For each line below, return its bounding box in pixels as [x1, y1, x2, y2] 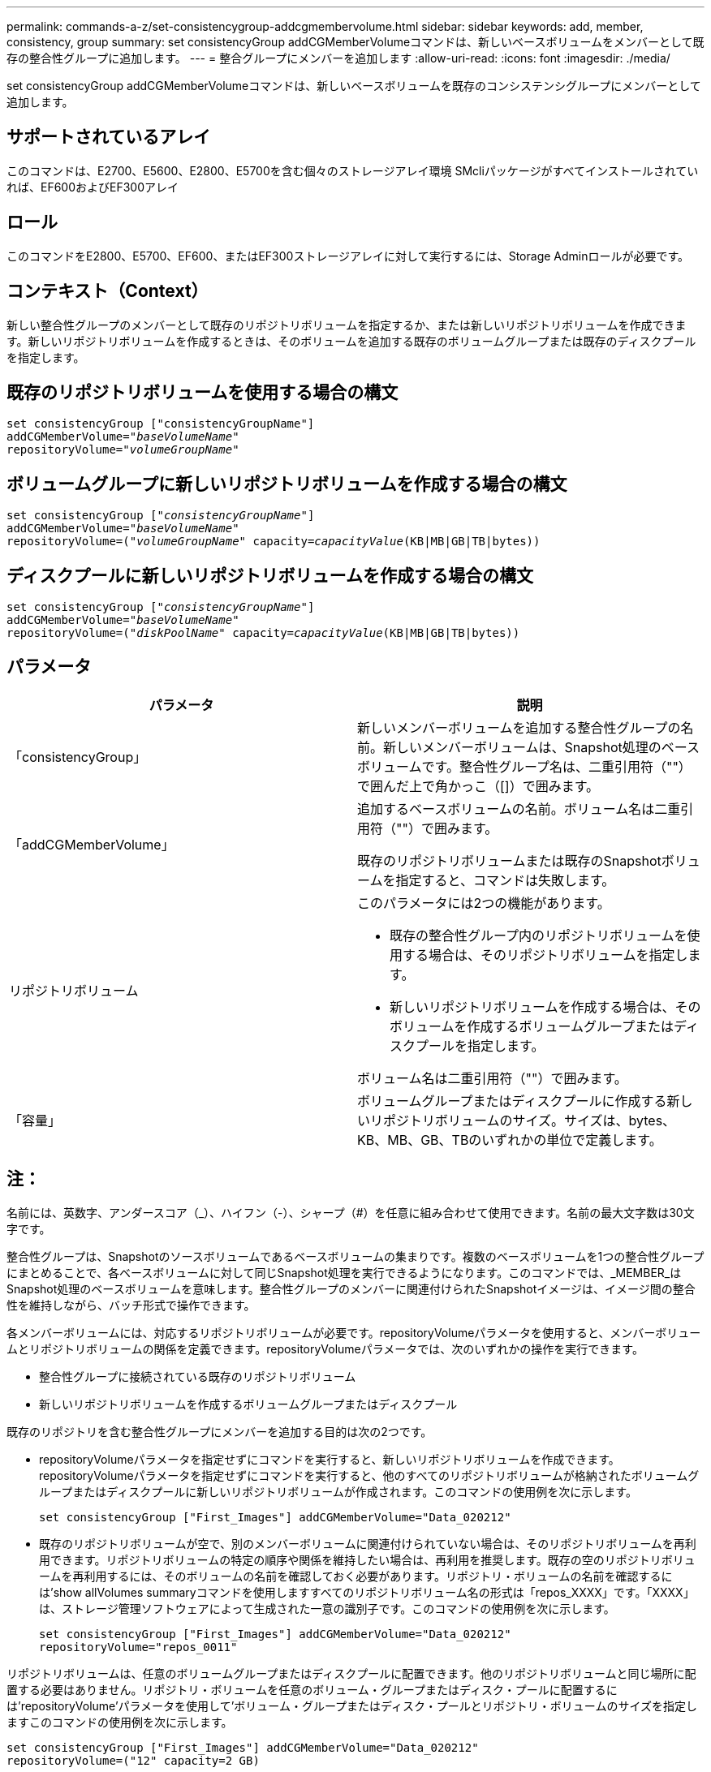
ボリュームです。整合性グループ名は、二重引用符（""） [357, 758, 692, 775]
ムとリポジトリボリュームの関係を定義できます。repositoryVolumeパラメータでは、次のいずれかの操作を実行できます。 [6, 1341, 644, 1356]
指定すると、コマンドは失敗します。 [395, 871, 615, 888]
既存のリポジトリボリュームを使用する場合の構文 [6, 381, 399, 402]
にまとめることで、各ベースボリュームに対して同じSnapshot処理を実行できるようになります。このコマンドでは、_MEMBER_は [6, 1265, 682, 1280]
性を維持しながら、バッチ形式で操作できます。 [6, 1297, 256, 1312]
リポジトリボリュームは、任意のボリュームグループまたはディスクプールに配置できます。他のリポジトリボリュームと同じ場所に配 [6, 1666, 696, 1680]
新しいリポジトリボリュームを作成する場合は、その [390, 998, 701, 1015]
